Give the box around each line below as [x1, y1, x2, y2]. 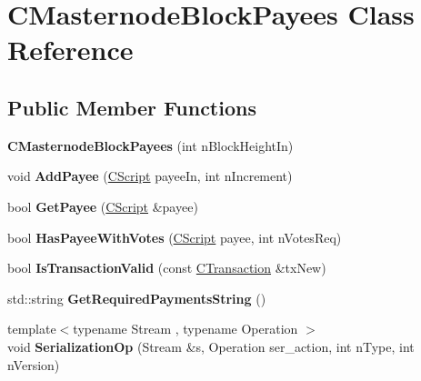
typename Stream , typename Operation [73, 319, 298, 338]
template [7, 319, 56, 338]
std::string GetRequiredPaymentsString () [7, 288, 266, 307]
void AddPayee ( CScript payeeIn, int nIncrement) [7, 166, 293, 185]
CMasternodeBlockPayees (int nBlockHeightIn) [7, 135, 294, 155]
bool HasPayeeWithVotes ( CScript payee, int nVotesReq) [7, 227, 342, 246]
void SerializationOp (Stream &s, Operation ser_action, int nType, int [7, 336, 415, 356]
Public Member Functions [7, 93, 256, 121]
